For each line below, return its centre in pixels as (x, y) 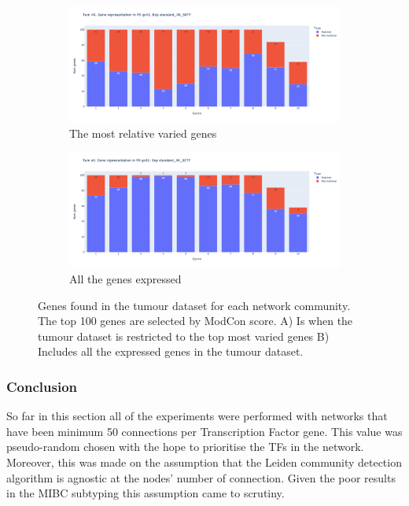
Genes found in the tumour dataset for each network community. (194, 305)
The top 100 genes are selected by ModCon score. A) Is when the (195, 321)
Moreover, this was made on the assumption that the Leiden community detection (204, 462)
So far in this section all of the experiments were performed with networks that (197, 416)
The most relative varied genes (143, 133)
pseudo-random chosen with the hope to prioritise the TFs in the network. (185, 447)
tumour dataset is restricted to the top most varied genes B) (184, 336)
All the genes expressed (125, 279)
